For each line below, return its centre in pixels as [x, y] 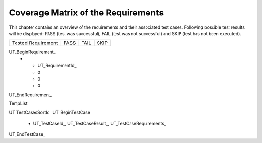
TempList [18, 103]
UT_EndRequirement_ [30, 95]
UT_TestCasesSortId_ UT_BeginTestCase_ [50, 112]
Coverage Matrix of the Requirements [86, 13]
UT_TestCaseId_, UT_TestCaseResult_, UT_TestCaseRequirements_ [100, 123]
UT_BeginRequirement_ [32, 52]
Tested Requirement [35, 43]
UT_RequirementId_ [57, 66]
